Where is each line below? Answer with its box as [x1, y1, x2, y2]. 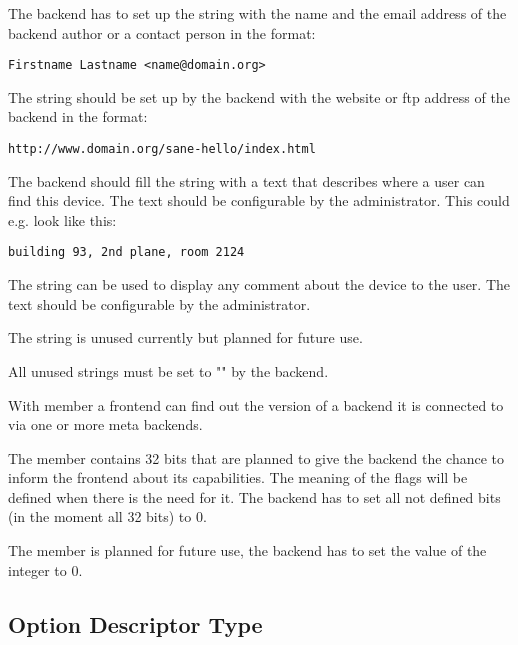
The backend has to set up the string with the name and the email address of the [8, 3, 507, 23]
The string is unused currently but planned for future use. [8, 327, 363, 348]
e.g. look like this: [8, 209, 117, 230]
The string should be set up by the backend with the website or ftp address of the [8, 86, 510, 107]
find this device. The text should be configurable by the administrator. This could [8, 190, 510, 211]
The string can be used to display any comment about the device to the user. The [8, 274, 511, 295]
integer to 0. [8, 559, 83, 580]
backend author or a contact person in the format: [8, 22, 316, 43]
